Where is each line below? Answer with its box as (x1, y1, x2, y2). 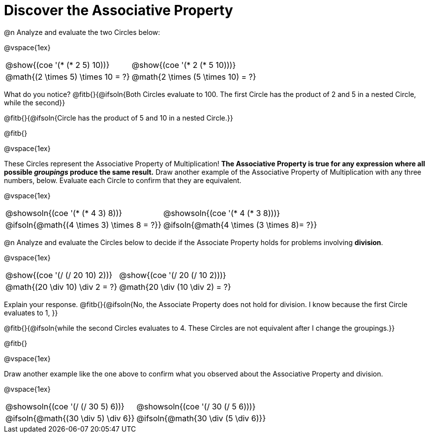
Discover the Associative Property (4, 2, 233, 19)
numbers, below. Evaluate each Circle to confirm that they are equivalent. (4, 176, 242, 185)
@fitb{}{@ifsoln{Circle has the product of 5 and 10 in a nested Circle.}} (4, 113, 233, 122)
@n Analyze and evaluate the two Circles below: (4, 28, 160, 36)
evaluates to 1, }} (4, 308, 58, 317)
